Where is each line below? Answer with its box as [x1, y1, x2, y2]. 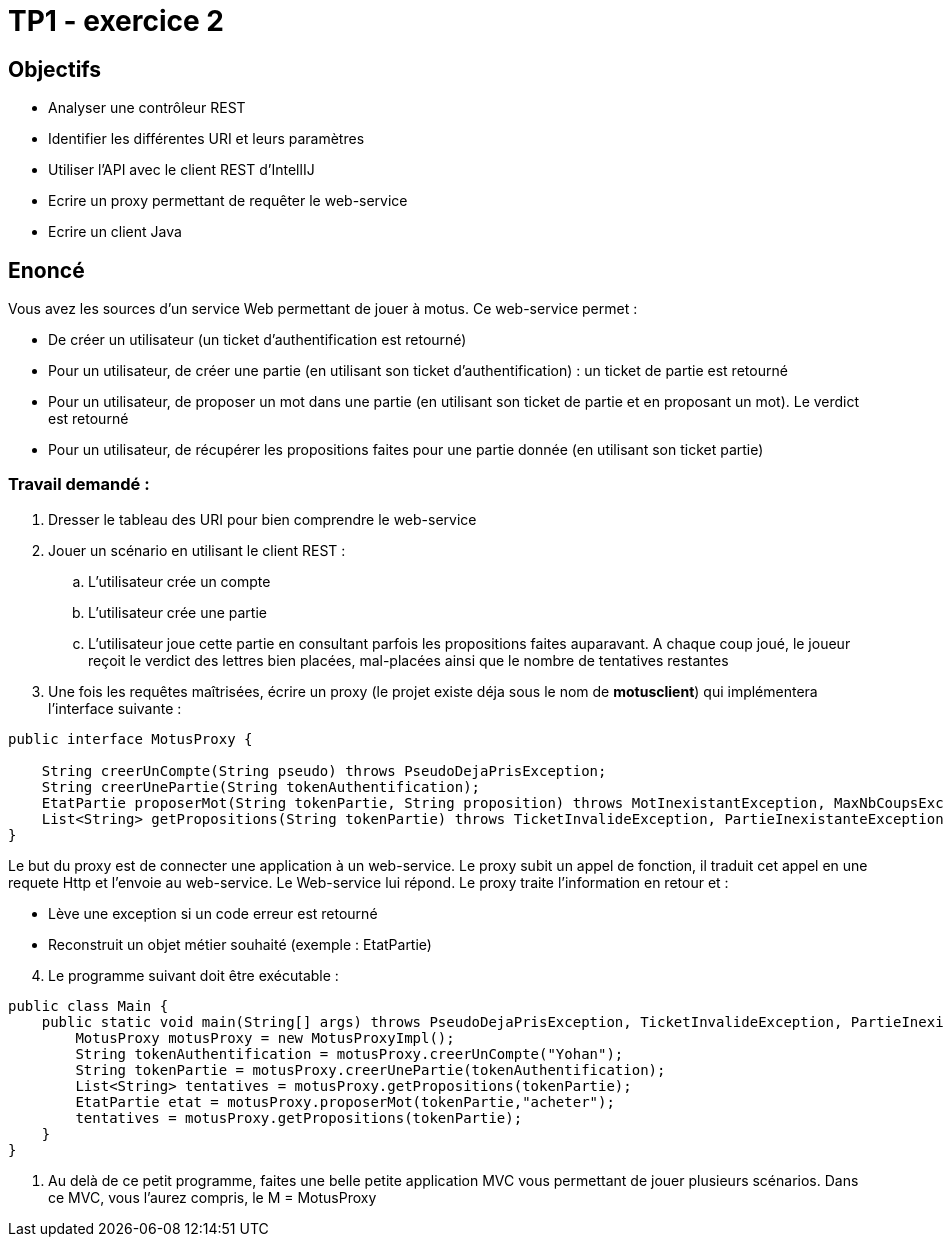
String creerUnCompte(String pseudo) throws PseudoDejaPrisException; [41, 762, 607, 779]
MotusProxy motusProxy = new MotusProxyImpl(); [75, 1029, 455, 1046]
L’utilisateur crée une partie [88, 603, 267, 621]
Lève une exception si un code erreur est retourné [48, 904, 378, 922]
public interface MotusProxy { [8, 730, 253, 747]
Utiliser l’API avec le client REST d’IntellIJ [48, 161, 315, 179]
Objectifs [8, 56, 102, 82]
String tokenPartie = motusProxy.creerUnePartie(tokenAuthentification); [75, 1061, 666, 1078]
